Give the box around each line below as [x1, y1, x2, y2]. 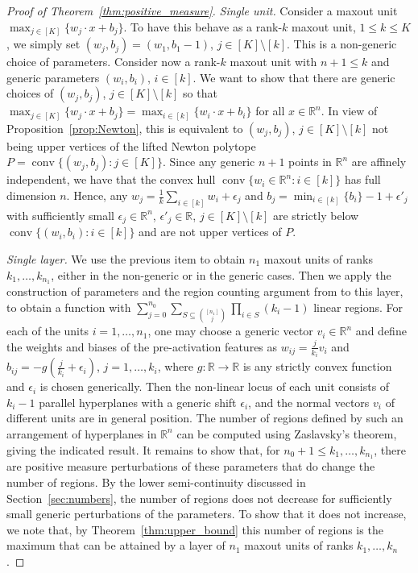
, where [157, 358, 194, 375]
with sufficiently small [6, 206, 114, 223]
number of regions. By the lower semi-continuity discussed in [6, 474, 306, 491]
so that [183, 85, 217, 102]
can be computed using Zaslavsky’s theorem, [176, 425, 397, 442]
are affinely [351, 153, 407, 170]
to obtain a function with [6, 298, 131, 315]
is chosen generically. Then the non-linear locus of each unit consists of [39, 378, 390, 395]
